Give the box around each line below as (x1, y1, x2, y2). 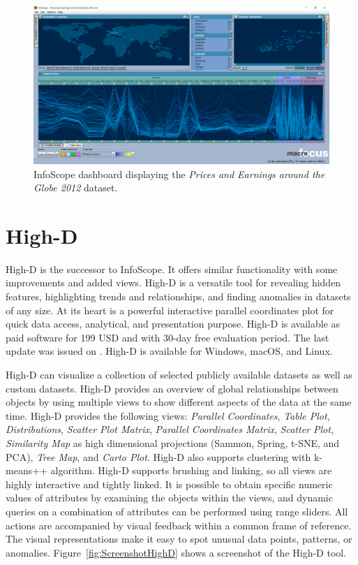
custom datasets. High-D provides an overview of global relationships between (6, 381, 338, 395)
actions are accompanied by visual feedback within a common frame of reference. (6, 518, 352, 532)
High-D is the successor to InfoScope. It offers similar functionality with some (6, 261, 338, 276)
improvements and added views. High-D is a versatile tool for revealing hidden (6, 275, 341, 290)
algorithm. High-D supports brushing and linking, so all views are (50, 463, 332, 478)
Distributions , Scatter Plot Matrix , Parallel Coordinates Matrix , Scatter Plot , (6, 422, 334, 436)
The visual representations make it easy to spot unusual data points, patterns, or (6, 531, 352, 546)
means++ (6, 463, 47, 478)
